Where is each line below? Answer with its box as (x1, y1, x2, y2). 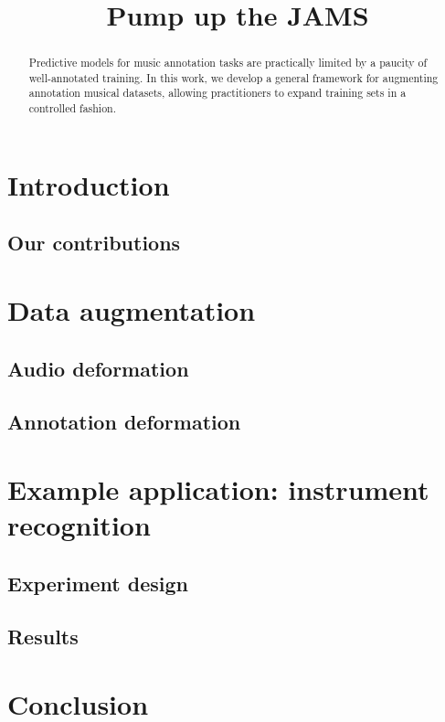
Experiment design (7, 568, 189, 597)
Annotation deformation (7, 408, 241, 436)
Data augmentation (7, 291, 256, 328)
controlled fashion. (28, 101, 117, 116)
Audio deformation (7, 354, 189, 382)
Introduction (7, 165, 170, 203)
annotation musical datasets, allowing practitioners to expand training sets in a (28, 85, 407, 101)
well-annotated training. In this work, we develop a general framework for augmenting (28, 69, 439, 85)
